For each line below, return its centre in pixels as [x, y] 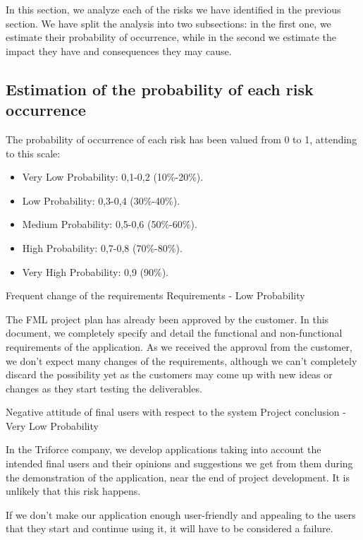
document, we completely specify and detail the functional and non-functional [174, 333]
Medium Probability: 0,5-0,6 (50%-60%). [110, 224]
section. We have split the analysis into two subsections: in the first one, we [168, 23]
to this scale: [33, 153]
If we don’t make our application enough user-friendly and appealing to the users [181, 514]
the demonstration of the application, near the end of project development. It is [178, 477]
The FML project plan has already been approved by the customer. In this [167, 319]
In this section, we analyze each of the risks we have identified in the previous [173, 9]
